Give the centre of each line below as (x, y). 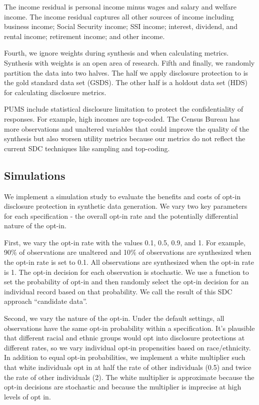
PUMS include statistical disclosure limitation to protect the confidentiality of (124, 109)
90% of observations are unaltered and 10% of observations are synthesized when (128, 252)
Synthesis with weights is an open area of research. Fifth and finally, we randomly (129, 62)
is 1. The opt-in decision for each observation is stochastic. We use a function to (126, 272)
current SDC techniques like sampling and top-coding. (87, 148)
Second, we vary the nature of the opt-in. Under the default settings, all (114, 318)
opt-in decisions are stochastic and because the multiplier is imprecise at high (123, 387)
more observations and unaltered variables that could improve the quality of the (127, 128)
